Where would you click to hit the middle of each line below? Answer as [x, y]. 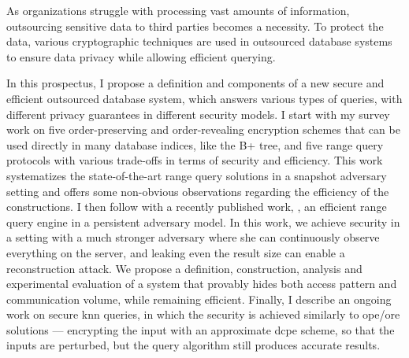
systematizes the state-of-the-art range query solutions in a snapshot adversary [197, 175]
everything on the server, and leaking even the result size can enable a [176, 252]
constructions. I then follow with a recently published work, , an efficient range [197, 207]
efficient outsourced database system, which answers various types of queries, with [204, 98]
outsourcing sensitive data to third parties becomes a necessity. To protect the [195, 26]
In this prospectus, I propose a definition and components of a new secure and [195, 83]
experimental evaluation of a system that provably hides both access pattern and [202, 284]
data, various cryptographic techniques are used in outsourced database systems [199, 41]
